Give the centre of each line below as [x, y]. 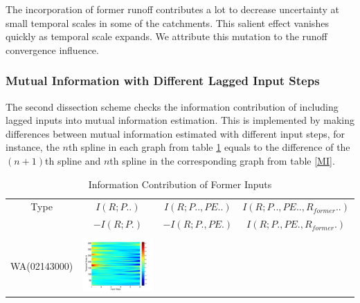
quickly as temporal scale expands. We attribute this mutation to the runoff [166, 36]
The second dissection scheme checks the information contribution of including [172, 106]
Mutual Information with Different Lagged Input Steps [163, 81]
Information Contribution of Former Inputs [180, 184]
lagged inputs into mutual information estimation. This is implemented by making [180, 120]
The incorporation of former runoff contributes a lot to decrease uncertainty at [172, 9]
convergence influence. [52, 49]
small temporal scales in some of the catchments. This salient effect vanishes [167, 22]
